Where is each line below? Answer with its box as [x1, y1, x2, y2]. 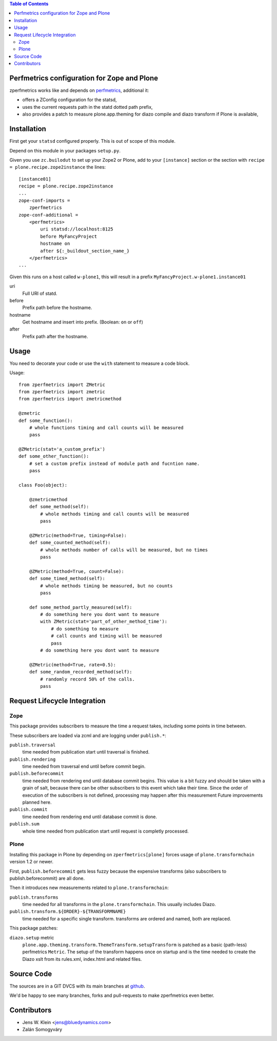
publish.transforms [9, 894, 58, 900]
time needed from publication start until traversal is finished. [22, 749, 150, 755]
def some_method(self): [29, 504, 89, 510]
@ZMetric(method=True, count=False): [29, 568, 124, 574]
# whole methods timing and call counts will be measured [40, 511, 189, 517]
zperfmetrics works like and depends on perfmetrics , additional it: [9, 87, 149, 93]
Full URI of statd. [22, 290, 57, 296]
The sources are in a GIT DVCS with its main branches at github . [9, 983, 145, 989]
